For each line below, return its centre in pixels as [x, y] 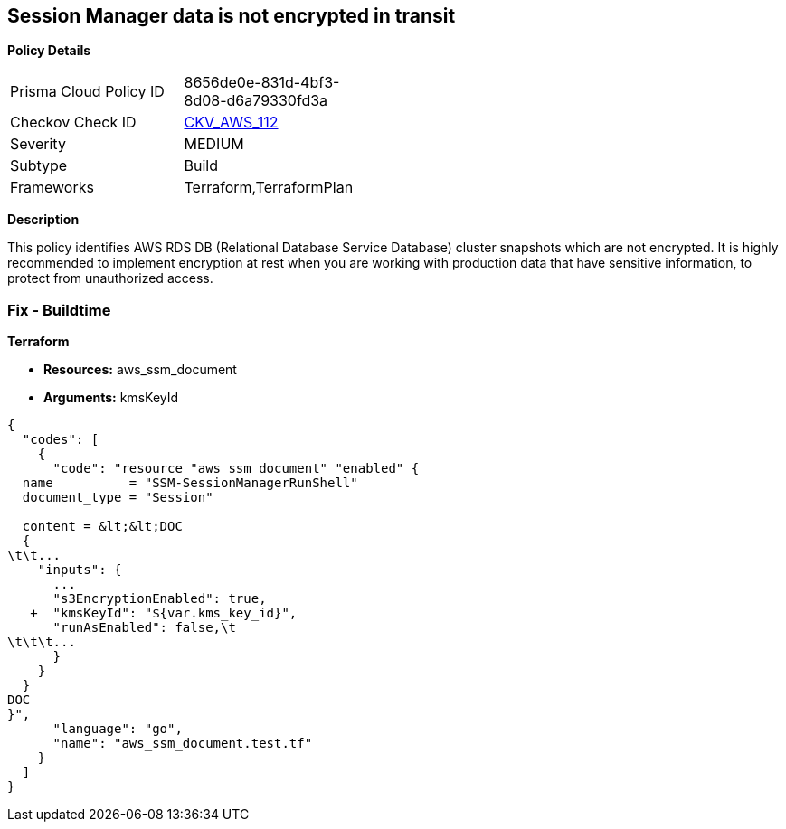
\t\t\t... [42, 642]
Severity [38, 144]
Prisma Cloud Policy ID [87, 92]
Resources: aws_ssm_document [140, 370]
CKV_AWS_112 [231, 122]
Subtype [39, 166]
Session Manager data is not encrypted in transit [232, 16]
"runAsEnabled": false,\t [144, 628]
